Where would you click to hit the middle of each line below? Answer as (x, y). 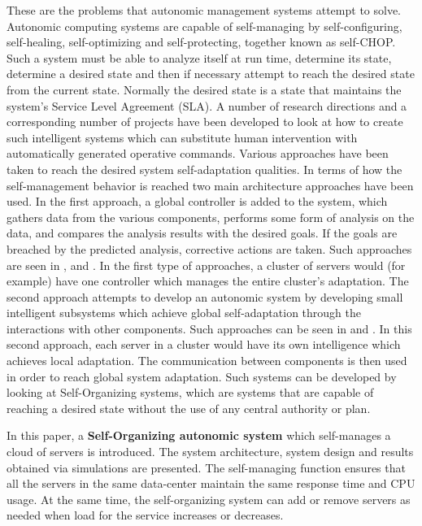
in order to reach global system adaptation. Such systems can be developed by (202, 376)
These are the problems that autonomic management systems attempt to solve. (204, 10)
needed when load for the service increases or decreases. (145, 515)
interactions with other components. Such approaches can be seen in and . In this (209, 328)
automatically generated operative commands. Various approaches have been (198, 153)
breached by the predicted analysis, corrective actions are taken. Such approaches (209, 248)
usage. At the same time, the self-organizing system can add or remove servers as (209, 499)
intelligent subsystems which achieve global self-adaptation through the (184, 313)
